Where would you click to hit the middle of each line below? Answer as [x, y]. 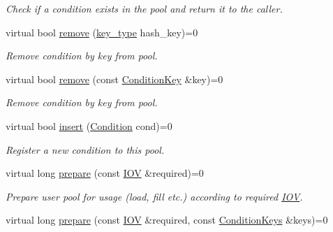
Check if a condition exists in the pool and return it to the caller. [144, 8]
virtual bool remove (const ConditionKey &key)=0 [114, 79]
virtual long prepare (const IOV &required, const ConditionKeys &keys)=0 [167, 220]
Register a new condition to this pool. [85, 149]
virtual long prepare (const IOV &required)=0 [105, 173]
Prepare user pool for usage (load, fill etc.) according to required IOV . [154, 196]
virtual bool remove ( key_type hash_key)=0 [102, 32]
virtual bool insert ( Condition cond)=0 [89, 125]
